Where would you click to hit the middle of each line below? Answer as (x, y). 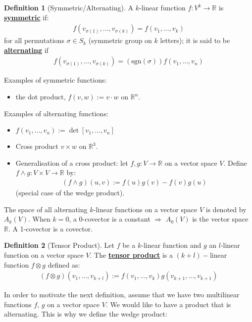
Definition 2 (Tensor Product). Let (59, 245)
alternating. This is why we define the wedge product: (86, 314)
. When (39, 219)
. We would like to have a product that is (168, 304)
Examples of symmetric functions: (55, 80)
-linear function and (171, 245)
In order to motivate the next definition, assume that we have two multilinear (122, 295)
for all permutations (34, 40)
